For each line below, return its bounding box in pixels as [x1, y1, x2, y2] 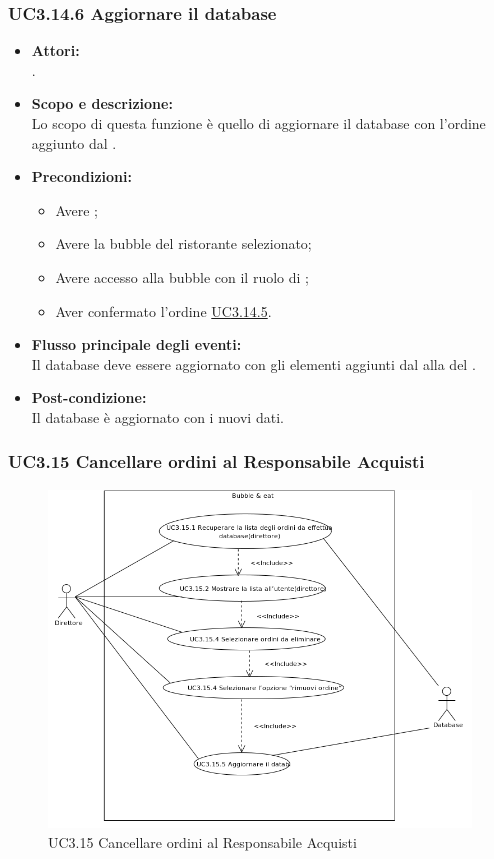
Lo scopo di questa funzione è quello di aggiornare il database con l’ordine [31, 113, 486, 133]
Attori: [31, 40, 80, 61]
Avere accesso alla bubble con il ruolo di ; [55, 266, 309, 287]
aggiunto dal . [31, 132, 117, 153]
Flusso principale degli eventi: [31, 334, 242, 355]
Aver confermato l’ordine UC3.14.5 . [55, 300, 272, 321]
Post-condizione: [31, 387, 147, 408]
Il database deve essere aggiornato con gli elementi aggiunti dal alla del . [31, 353, 476, 374]
